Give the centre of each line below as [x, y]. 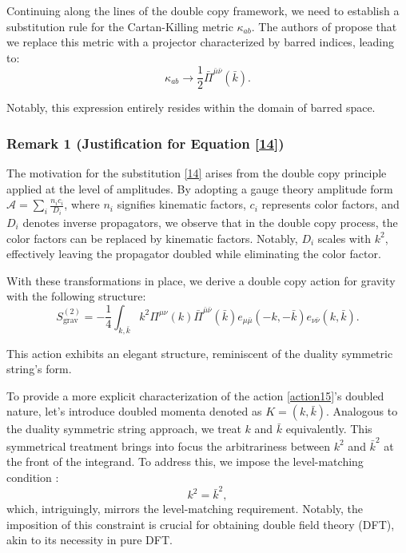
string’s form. [39, 369]
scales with [344, 238]
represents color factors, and [330, 204]
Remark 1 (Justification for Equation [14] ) [145, 143]
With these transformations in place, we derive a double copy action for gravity [201, 280]
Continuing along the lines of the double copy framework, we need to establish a [203, 10]
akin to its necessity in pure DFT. [90, 540]
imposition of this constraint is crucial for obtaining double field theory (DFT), [201, 524]
